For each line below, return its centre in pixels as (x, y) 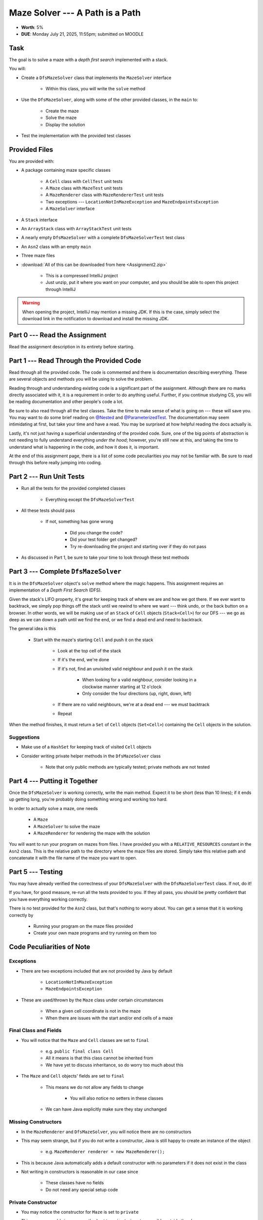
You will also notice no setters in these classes (116, 1098)
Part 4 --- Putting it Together (53, 781)
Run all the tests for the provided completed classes (73, 488)
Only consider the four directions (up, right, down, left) (137, 693)
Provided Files (31, 150)
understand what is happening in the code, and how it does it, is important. (84, 447)
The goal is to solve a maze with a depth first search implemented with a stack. (88, 60)
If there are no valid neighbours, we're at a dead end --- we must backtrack (133, 705)
